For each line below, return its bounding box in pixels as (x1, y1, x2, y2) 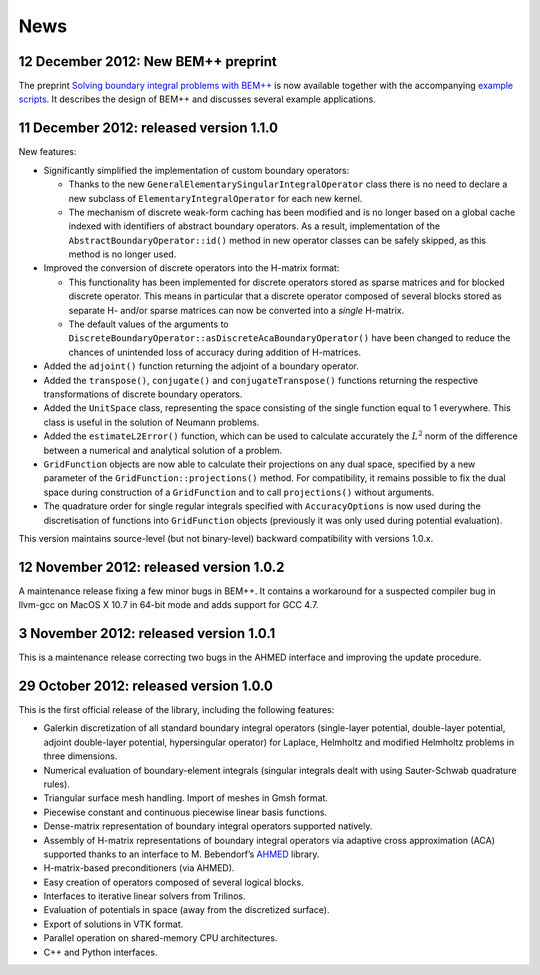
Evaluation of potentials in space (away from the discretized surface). (43, 904, 330, 916)
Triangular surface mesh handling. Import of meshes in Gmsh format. (43, 792, 329, 804)
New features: (18, 146, 77, 158)
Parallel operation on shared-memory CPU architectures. (43, 932, 278, 944)
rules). (43, 778, 70, 790)
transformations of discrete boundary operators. (43, 388, 243, 400)
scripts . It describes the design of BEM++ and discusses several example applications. (18, 93, 377, 105)
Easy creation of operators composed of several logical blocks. (43, 876, 304, 888)
